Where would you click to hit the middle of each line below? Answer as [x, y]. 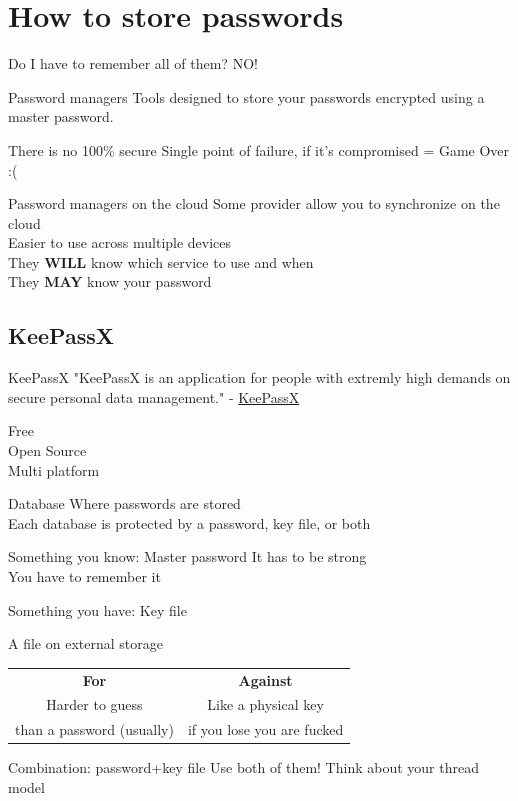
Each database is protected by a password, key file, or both [189, 522]
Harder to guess [94, 704]
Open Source [47, 450]
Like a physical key [265, 704]
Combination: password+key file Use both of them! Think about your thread [243, 767]
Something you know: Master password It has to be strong [187, 556]
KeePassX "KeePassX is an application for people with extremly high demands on [259, 377]
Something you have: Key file [97, 609]
